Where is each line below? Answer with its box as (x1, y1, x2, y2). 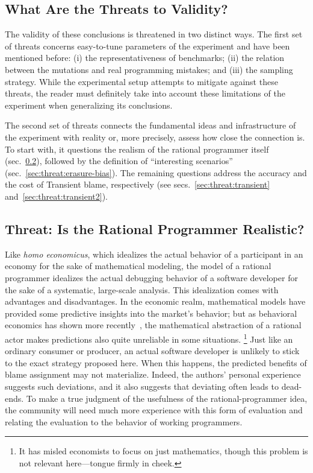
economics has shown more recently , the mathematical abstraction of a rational (5, 319, 302, 331)
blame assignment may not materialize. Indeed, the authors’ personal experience (5, 368, 301, 381)
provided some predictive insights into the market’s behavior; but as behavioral (5, 306, 297, 319)
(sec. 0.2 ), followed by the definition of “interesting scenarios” (5, 154, 233, 167)
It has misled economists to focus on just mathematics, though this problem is (19, 445, 308, 457)
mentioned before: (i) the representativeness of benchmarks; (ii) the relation (5, 51, 285, 64)
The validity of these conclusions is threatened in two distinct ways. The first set (5, 28, 303, 40)
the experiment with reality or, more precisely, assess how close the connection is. (5, 130, 305, 143)
